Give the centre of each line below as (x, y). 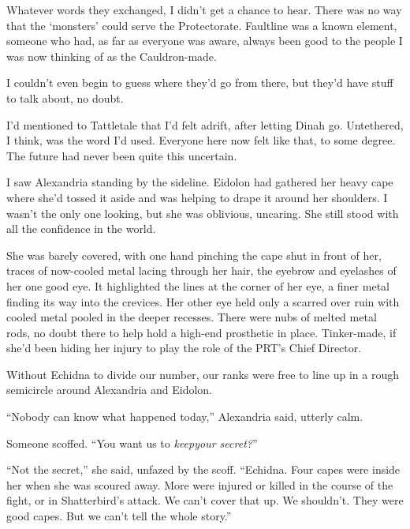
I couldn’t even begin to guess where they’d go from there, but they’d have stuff (200, 83)
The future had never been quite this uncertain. (122, 155)
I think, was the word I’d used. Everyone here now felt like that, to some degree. (201, 140)
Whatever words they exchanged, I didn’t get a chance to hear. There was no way (204, 9)
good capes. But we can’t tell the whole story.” (119, 516)
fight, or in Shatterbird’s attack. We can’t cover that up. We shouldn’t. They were (205, 500)
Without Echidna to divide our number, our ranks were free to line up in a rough (203, 374)
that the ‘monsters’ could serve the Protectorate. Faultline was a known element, (202, 25)
